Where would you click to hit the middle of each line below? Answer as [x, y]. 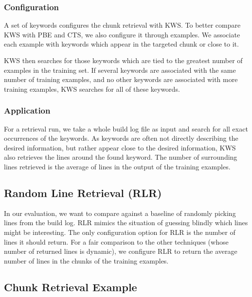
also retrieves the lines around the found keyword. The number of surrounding [121, 157]
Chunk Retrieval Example [71, 287]
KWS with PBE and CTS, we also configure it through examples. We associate [122, 34]
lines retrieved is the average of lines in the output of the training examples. [117, 166]
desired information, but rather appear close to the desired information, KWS [120, 147]
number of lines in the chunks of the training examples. [86, 260]
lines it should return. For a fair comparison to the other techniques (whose [116, 241]
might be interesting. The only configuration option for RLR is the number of [120, 232]
